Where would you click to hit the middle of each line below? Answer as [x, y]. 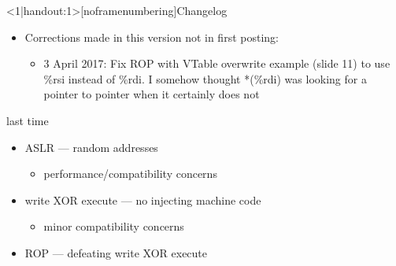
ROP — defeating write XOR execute [116, 252]
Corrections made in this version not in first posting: [152, 37]
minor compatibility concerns [114, 226]
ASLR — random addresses [91, 147]
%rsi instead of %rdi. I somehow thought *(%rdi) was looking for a [205, 78]
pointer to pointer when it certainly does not [152, 94]
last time [28, 120]
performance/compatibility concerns [130, 174]
